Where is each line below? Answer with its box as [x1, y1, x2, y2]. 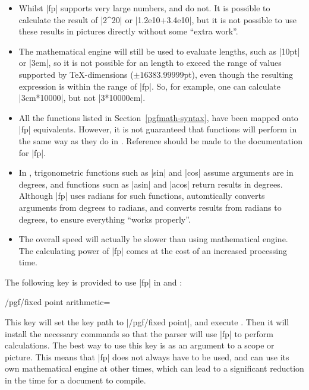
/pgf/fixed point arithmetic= [5, 296, 111, 308]
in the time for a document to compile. [5, 374, 146, 386]
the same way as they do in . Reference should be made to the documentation [18, 134, 302, 147]
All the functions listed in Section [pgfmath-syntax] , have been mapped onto [18, 111, 298, 123]
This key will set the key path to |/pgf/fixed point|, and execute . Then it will [5, 316, 289, 328]
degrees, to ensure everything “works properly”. [18, 213, 191, 225]
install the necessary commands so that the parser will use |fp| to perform [5, 327, 273, 340]
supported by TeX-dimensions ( [18, 68, 134, 80]
